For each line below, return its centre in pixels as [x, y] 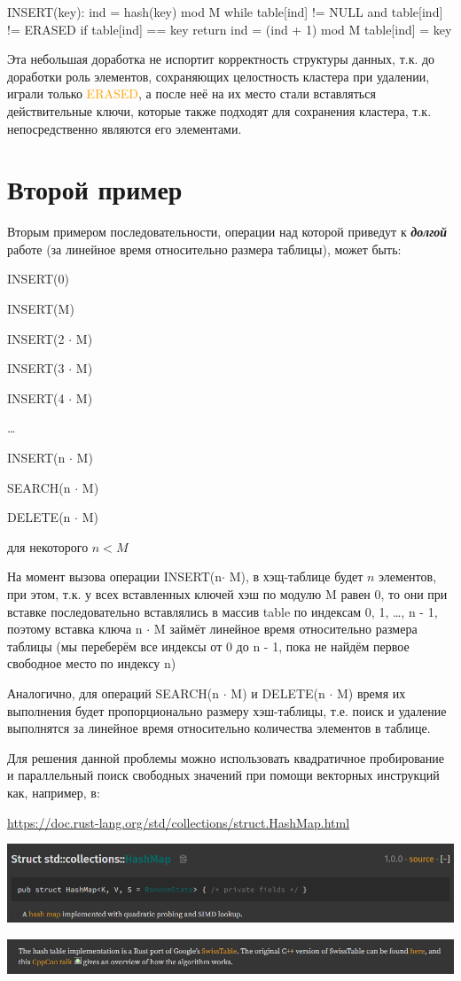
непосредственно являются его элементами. [125, 128]
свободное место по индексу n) [92, 663]
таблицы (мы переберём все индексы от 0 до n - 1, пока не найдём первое [208, 646]
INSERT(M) [41, 309]
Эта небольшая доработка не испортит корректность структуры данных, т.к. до [221, 59]
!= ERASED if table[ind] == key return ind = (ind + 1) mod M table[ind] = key [230, 29]
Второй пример [95, 189]
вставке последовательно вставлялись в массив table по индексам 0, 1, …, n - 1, [223, 611]
